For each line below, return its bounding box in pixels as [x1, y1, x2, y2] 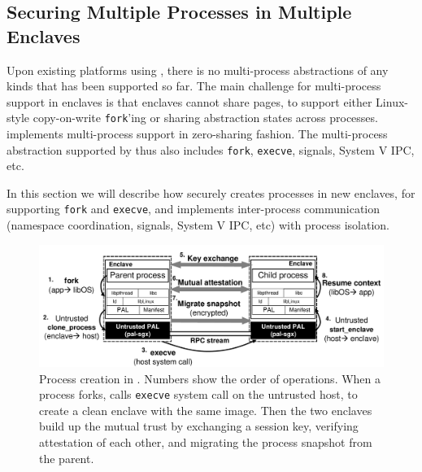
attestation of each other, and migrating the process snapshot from [39, 434, 372, 451]
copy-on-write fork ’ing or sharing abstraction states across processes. [33, 109, 378, 126]
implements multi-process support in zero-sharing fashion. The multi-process [7, 125, 388, 142]
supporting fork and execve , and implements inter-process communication [7, 200, 381, 217]
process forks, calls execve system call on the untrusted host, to [39, 386, 358, 403]
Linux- [376, 93, 408, 110]
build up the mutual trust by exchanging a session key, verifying [39, 417, 359, 435]
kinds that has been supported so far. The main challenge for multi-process [7, 77, 381, 94]
